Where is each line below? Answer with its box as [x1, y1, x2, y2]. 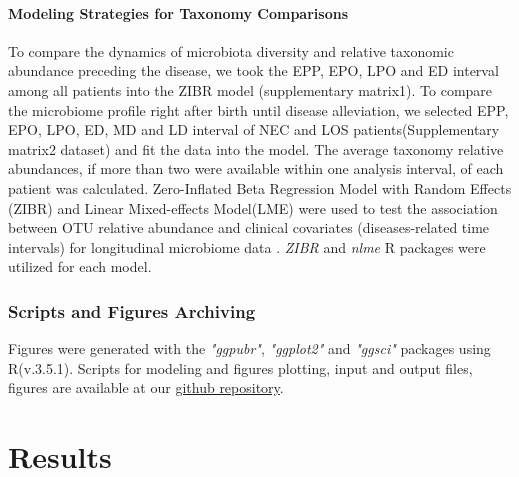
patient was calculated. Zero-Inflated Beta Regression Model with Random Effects [8, 177, 512, 198]
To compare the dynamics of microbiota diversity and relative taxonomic [8, 40, 454, 61]
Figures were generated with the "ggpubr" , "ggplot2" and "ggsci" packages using [8, 338, 491, 359]
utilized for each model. [8, 256, 152, 277]
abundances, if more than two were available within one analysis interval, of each [8, 158, 504, 179]
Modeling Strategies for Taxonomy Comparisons [8, 2, 349, 23]
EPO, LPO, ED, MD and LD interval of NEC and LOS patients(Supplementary [8, 119, 500, 140]
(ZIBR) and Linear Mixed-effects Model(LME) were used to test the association [8, 197, 498, 218]
